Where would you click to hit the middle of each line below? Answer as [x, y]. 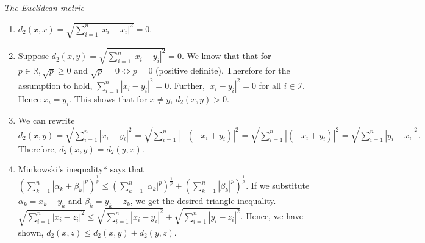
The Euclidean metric [44, 7]
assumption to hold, [55, 85]
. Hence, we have [272, 216]
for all [270, 85]
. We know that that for [226, 56]
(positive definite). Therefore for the [223, 70]
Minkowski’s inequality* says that [81, 169]
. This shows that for [108, 98]
